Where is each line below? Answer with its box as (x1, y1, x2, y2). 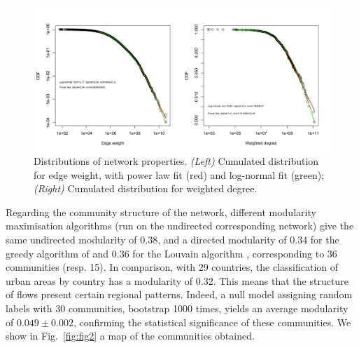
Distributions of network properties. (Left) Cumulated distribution (34, 154, 319, 168)
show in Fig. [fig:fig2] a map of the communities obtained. (6, 328, 255, 343)
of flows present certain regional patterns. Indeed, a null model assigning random (6, 287, 353, 302)
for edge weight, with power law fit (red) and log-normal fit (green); (34, 167, 325, 182)
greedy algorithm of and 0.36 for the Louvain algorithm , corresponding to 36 (6, 246, 337, 260)
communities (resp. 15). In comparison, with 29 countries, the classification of (6, 260, 339, 274)
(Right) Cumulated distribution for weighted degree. (34, 181, 258, 196)
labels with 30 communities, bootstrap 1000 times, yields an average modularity (6, 300, 349, 315)
